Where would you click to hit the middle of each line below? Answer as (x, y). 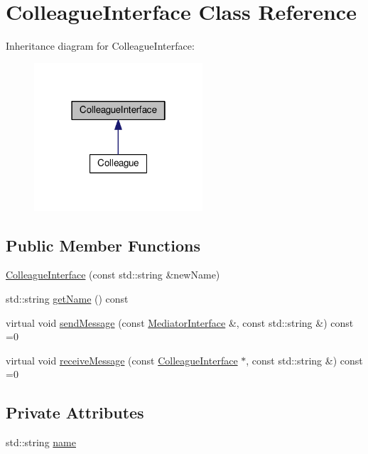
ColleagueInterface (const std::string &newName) (113, 275)
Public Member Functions (103, 245)
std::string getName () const (67, 298)
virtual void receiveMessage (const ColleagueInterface (122, 360)
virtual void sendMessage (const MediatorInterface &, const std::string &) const (180, 322)
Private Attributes (75, 412)
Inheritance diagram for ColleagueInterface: (100, 46)
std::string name (41, 442)
